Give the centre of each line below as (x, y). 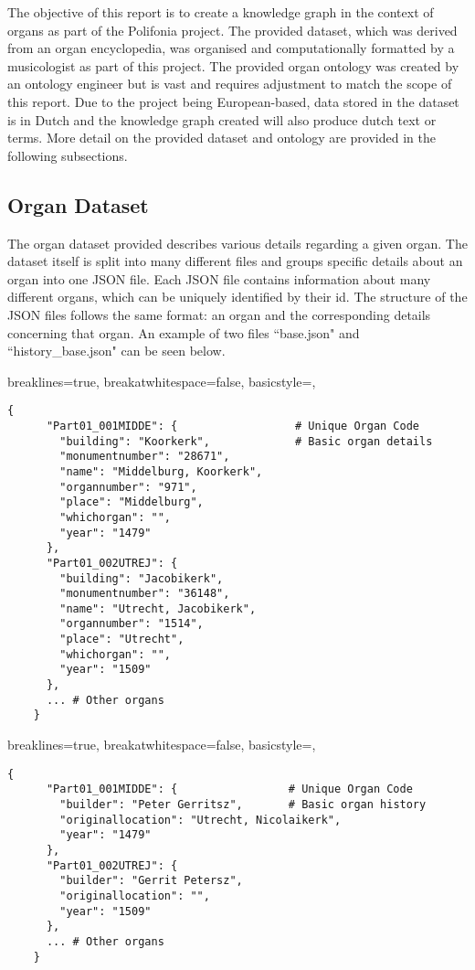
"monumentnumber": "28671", (145, 457)
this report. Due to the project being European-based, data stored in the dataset (233, 101)
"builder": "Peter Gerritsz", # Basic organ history (243, 804)
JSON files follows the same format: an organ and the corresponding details (219, 314)
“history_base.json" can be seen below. (116, 351)
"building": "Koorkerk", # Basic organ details (246, 441)
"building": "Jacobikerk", (142, 578)
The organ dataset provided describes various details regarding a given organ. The (237, 243)
